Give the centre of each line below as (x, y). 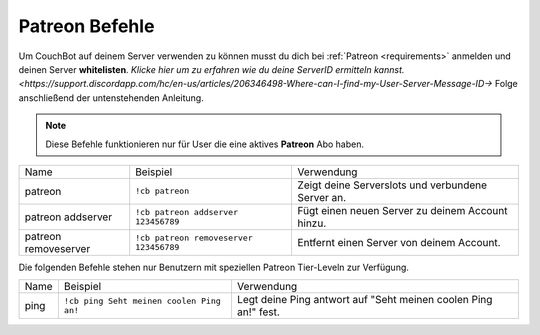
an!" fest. (258, 312)
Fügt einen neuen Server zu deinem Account (403, 210)
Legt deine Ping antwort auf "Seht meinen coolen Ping (364, 300)
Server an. (322, 197)
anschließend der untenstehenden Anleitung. (111, 97)
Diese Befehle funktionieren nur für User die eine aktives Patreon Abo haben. (205, 144)
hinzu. (312, 223)
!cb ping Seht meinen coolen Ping (142, 301)
